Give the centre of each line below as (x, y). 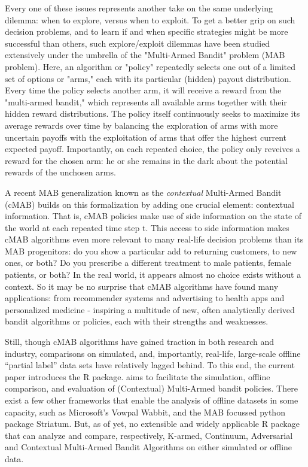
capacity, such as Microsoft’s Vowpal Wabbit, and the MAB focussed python (145, 412)
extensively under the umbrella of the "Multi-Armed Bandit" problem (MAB (145, 55)
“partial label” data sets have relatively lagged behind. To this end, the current (150, 365)
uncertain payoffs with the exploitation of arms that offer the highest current (146, 137)
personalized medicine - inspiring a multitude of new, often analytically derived (150, 309)
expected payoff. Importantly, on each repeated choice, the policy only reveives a (153, 149)
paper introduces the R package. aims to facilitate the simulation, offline (138, 376)
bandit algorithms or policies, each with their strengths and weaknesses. (137, 321)
